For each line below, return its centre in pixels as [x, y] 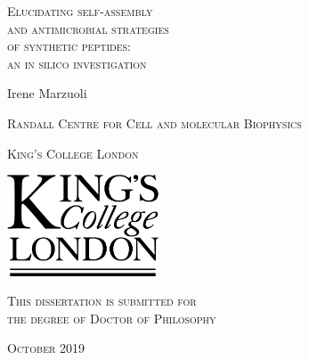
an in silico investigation [77, 63]
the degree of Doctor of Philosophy [112, 318]
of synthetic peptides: [69, 46]
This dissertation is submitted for [102, 301]
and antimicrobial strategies [88, 28]
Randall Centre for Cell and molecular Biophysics [154, 123]
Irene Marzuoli [47, 93]
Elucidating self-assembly [80, 11]
